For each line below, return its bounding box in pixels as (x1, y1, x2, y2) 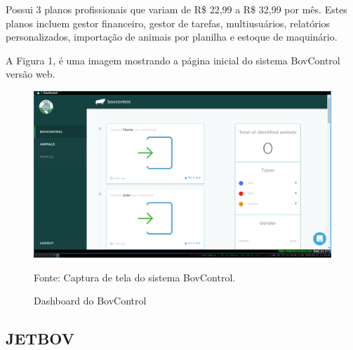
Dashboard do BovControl (34, 293, 147, 308)
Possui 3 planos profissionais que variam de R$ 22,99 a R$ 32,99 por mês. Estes (6, 2, 347, 16)
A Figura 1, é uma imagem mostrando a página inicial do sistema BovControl (6, 52, 340, 67)
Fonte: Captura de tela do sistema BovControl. (34, 269, 236, 284)
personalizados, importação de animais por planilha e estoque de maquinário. (6, 29, 338, 44)
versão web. (6, 66, 55, 81)
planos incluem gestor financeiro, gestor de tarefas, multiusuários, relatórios (6, 15, 331, 30)
